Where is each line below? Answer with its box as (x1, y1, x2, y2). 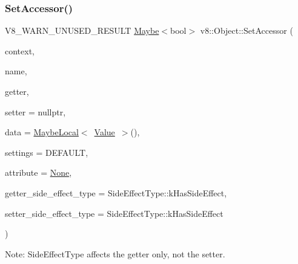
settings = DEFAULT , (5, 146, 88, 158)
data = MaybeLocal (5, 126, 79, 138)
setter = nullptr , (5, 105, 66, 118)
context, (5, 44, 35, 57)
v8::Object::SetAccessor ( (200, 24, 293, 37)
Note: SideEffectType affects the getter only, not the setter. (5, 247, 225, 260)
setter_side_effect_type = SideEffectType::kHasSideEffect (5, 207, 223, 219)
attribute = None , (5, 166, 72, 179)
